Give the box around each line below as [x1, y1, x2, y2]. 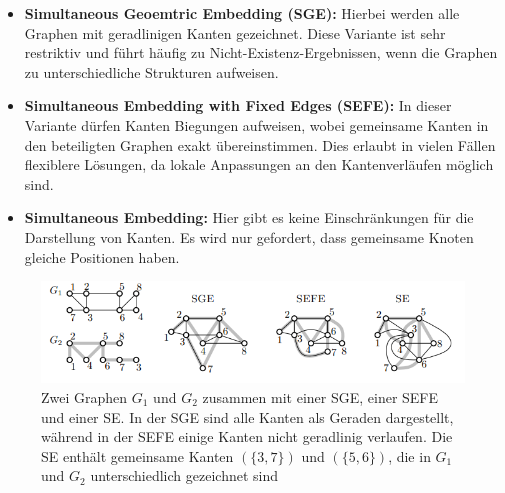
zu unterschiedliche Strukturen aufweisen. [24, 61, 279, 82]
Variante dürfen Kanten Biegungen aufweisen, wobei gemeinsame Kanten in [24, 114, 489, 135]
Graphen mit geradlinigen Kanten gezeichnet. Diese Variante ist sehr [24, 22, 446, 43]
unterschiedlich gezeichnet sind [90, 465, 279, 486]
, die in [388, 445, 431, 466]
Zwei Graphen [41, 386, 128, 407]
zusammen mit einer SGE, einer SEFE [202, 386, 439, 407]
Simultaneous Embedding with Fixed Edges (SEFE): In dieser [24, 95, 452, 116]
